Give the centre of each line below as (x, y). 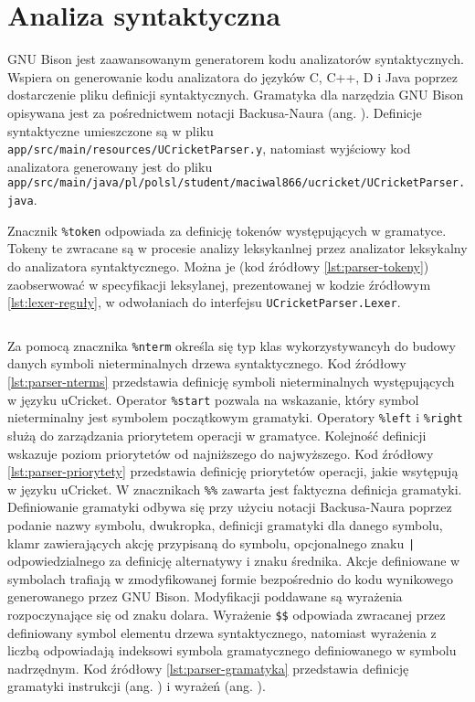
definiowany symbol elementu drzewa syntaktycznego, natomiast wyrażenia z (222, 632)
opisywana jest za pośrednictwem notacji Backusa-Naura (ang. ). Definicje (215, 112)
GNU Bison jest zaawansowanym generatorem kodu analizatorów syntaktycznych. (236, 59)
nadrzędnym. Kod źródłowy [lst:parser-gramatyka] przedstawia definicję (208, 668)
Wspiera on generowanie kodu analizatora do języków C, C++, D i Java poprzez (232, 76)
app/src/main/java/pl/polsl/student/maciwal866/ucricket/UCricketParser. (237, 183)
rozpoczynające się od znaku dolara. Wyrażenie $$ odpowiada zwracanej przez (227, 614)
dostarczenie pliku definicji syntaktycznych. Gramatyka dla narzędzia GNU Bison (236, 95)
